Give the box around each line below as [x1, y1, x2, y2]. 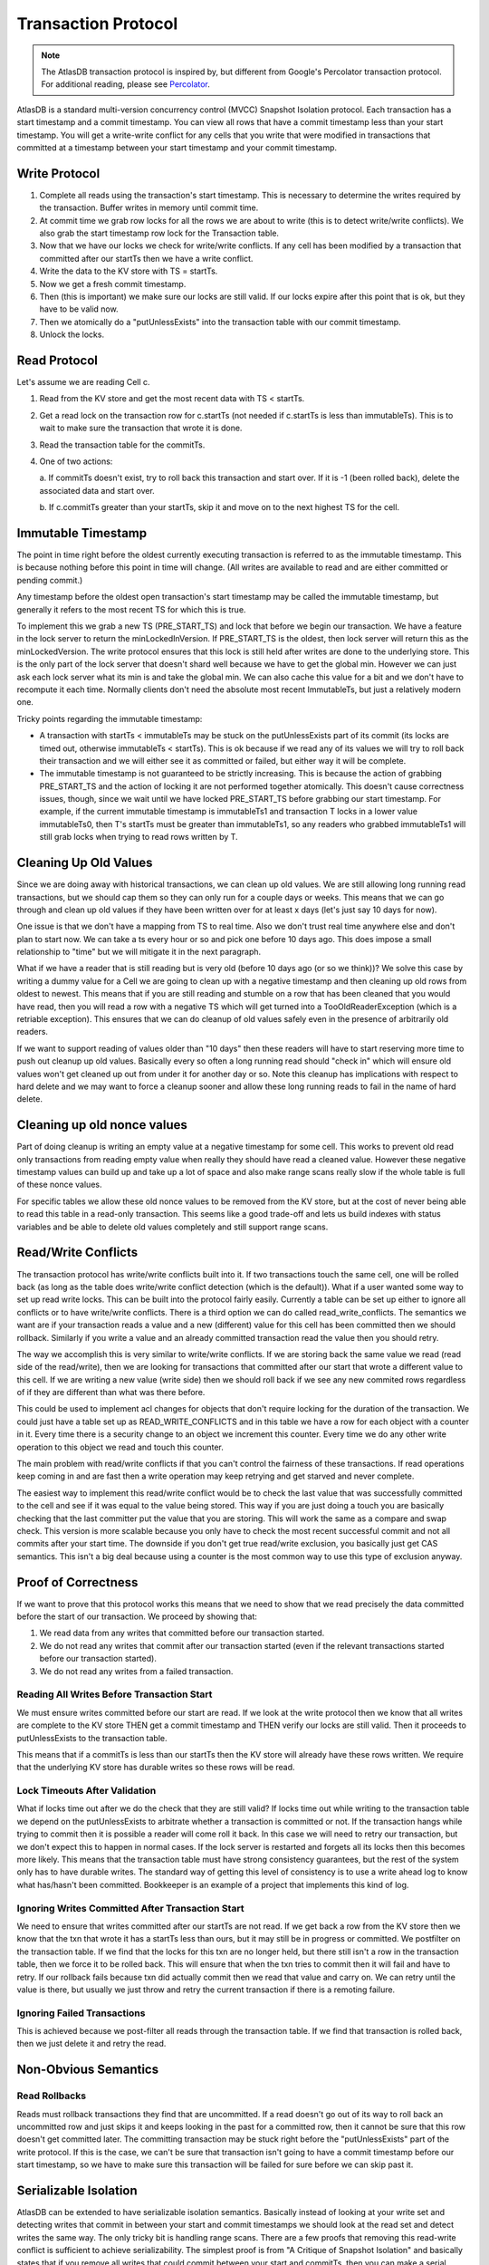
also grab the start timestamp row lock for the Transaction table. [39, 227, 280, 238]
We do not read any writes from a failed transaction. [39, 1665, 234, 1676]
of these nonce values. [16, 1179, 102, 1190]
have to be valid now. [39, 304, 119, 314]
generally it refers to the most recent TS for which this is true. [16, 603, 246, 615]
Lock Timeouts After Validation [16, 1785, 157, 1798]
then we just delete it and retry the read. [16, 2038, 167, 2049]
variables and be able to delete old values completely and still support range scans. [16, 1221, 329, 1232]
